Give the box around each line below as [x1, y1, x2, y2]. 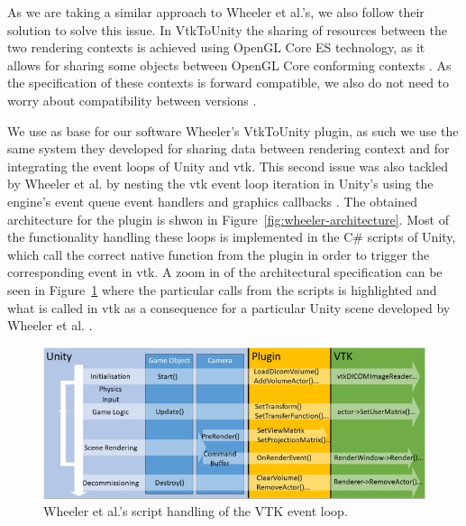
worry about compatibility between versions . [7, 90, 257, 109]
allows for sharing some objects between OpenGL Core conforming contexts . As [7, 55, 452, 74]
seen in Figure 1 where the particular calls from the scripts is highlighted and [7, 280, 437, 299]
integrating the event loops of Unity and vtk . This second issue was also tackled [7, 156, 449, 175]
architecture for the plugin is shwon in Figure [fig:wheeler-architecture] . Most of [7, 209, 449, 228]
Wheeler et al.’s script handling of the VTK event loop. [43, 502, 348, 521]
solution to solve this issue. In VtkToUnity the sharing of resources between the [7, 20, 447, 39]
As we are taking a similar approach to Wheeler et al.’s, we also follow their [7, 3, 425, 21]
